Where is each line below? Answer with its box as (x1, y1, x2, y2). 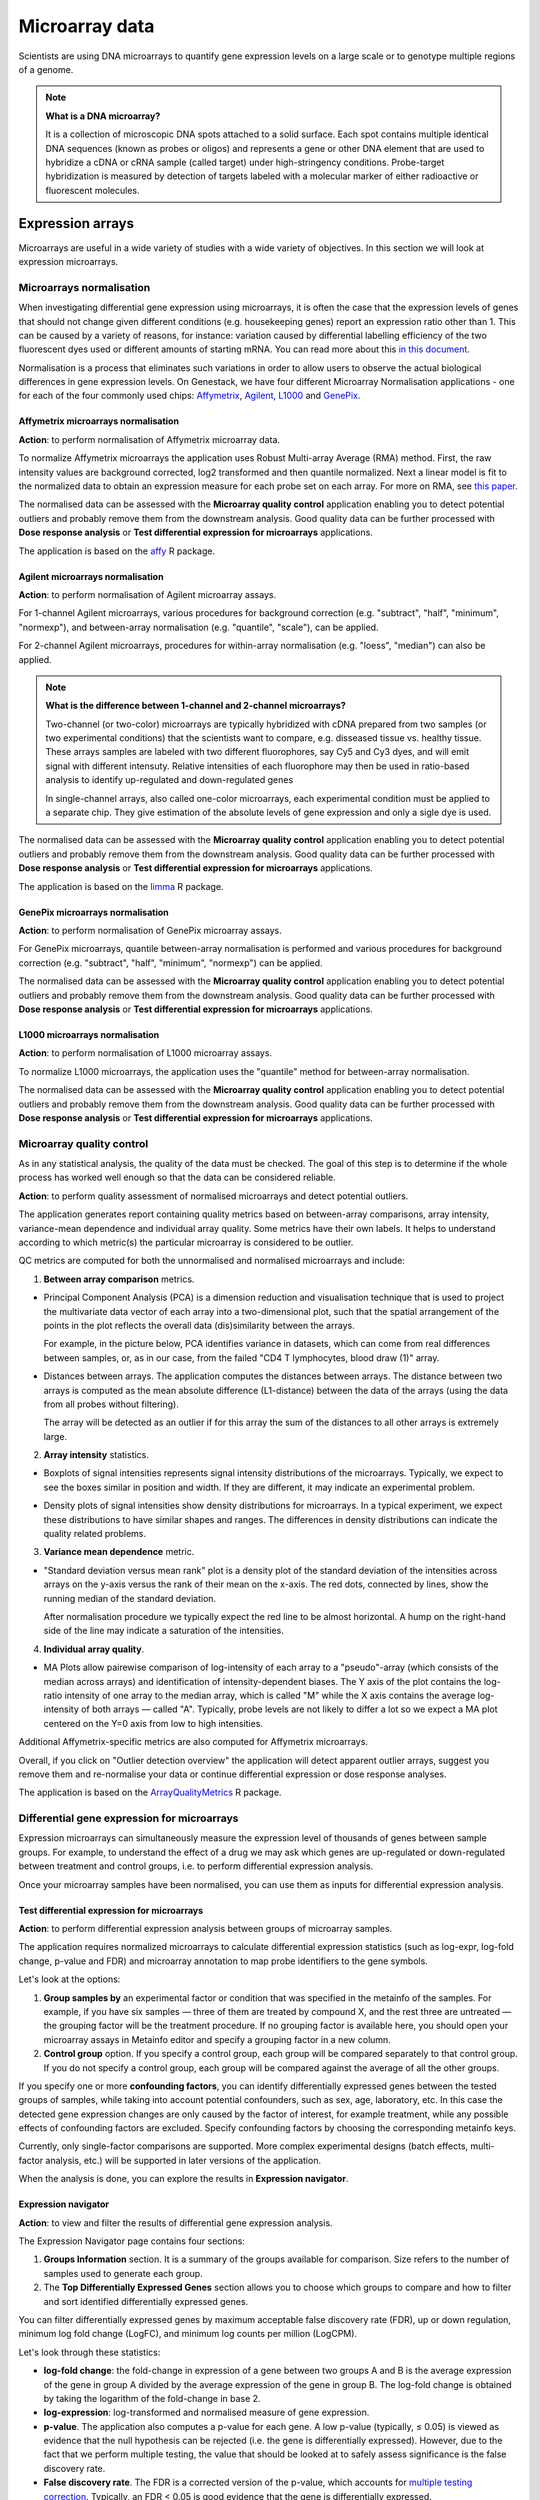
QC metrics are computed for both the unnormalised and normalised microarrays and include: (18, 1255, 405, 1267)
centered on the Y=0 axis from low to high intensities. (43, 1717, 264, 1729)
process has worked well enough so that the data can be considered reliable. (18, 1171, 337, 1184)
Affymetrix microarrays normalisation (18, 415, 180, 427)
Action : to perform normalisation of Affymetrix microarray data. (18, 433, 280, 445)
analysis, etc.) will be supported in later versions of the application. (45, 2154, 322, 2166)
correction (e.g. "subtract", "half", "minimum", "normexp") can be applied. (18, 956, 324, 969)
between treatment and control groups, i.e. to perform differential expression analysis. (18, 1860, 374, 1872)
